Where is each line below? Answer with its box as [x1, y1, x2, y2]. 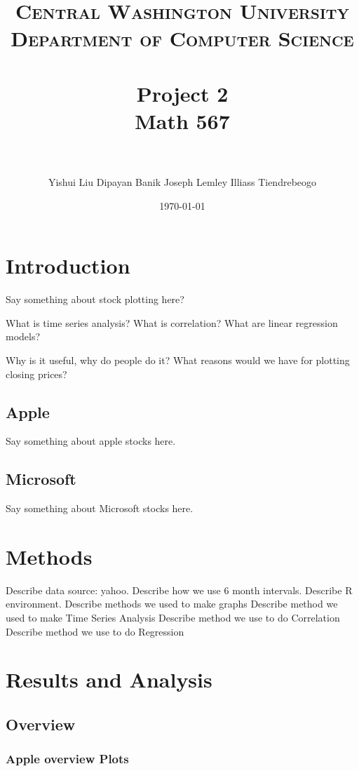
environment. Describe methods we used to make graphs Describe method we [6, 596, 338, 611]
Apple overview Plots [6, 750, 129, 767]
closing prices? [6, 366, 67, 381]
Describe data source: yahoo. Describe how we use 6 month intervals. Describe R [6, 582, 353, 597]
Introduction [6, 251, 130, 280]
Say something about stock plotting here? [6, 292, 184, 307]
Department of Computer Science [11, 24, 354, 53]
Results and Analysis [6, 665, 212, 694]
